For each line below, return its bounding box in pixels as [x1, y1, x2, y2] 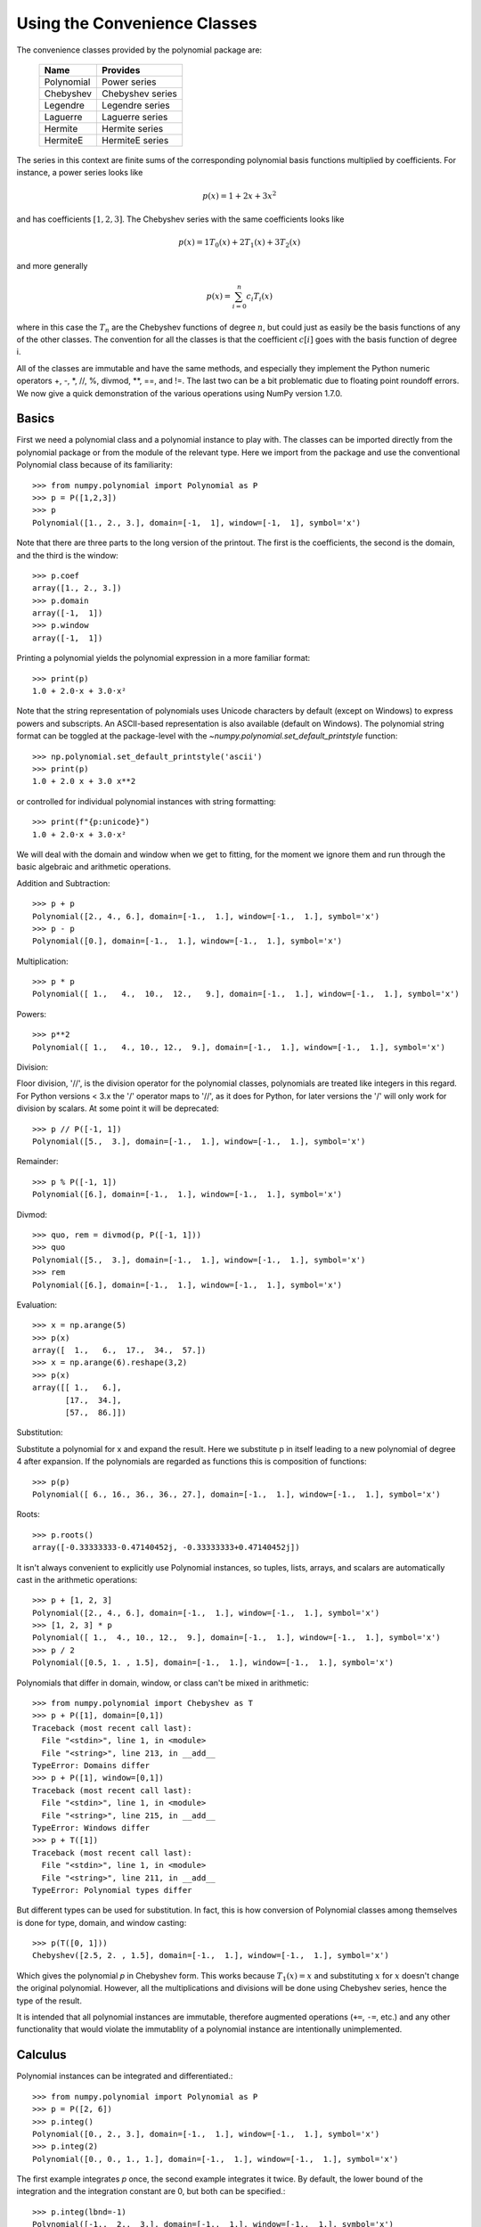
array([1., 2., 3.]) [32, 583, 122, 593]
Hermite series [102, 122, 164, 135]
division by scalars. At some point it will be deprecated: [16, 1103, 220, 1113]
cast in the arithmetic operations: [16, 1574, 138, 1585]
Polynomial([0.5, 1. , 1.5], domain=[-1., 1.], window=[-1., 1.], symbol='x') [32, 1658, 395, 1668]
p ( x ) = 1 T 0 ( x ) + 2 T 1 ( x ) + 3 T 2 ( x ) [178, 237, 301, 249]
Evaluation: [16, 1299, 58, 1309]
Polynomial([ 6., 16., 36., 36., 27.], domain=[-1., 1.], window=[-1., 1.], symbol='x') [32, 1489, 441, 1499]
